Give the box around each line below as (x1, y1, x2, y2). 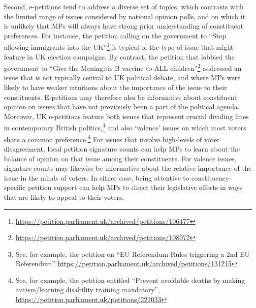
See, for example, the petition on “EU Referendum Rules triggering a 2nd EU (15, 248, 250, 259)
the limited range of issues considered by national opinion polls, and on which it (4, 11, 246, 21)
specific (4, 182, 26, 192)
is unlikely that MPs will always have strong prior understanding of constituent (4, 21, 244, 31)
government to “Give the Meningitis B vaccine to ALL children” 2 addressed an (4, 62, 242, 73)
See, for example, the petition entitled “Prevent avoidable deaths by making (15, 275, 245, 285)
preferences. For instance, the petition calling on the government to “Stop (4, 30, 226, 40)
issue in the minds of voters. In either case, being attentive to (4, 172, 190, 183)
